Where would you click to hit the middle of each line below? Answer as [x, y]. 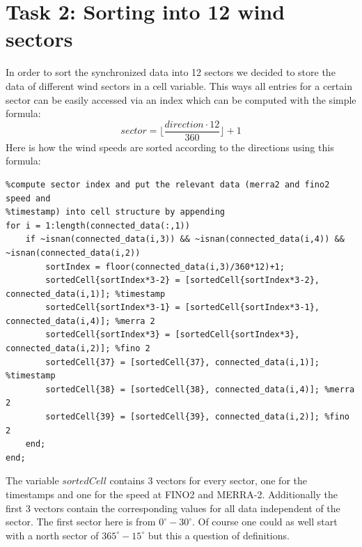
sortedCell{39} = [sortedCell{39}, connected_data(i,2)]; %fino [197, 417]
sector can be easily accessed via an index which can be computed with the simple [181, 99]
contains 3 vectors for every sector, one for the [208, 480]
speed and [28, 198]
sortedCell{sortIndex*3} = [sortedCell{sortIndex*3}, [173, 335]
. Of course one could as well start [265, 522]
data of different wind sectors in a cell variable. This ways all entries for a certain [179, 85]
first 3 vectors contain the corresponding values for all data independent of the [173, 508]
